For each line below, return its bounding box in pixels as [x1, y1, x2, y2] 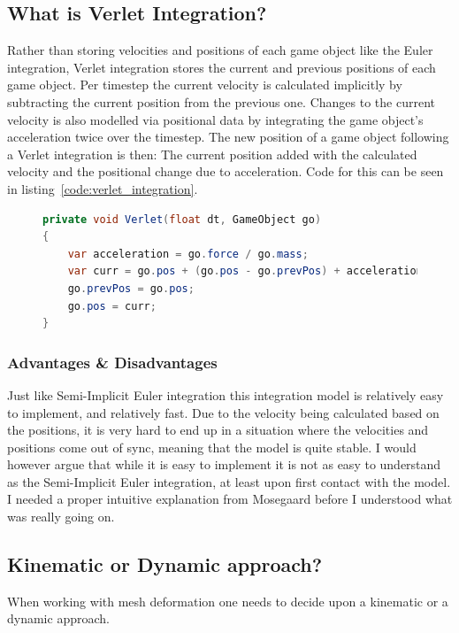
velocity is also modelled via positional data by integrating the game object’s [7, 110, 424, 128]
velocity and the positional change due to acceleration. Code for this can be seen [7, 162, 444, 181]
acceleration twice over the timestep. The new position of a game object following [7, 127, 449, 146]
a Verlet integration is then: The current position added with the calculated [7, 144, 417, 163]
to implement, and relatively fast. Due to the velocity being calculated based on [7, 403, 440, 421]
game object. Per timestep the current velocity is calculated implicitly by [7, 75, 402, 94]
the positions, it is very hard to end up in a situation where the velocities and [7, 421, 429, 439]
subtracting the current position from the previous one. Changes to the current [7, 92, 435, 111]
